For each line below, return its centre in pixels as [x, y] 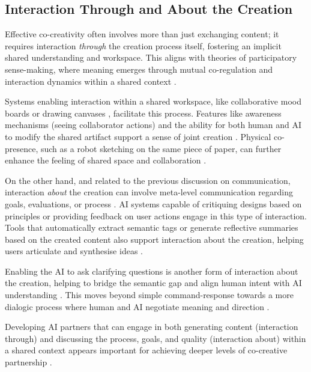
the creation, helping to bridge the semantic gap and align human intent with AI [153, 283]
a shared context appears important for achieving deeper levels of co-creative [146, 350]
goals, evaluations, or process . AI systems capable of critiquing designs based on [153, 203]
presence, [22, 148]
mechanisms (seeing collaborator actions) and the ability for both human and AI [153, 125]
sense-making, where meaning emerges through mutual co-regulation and [139, 69]
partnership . [29, 362]
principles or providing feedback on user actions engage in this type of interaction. [156, 215]
